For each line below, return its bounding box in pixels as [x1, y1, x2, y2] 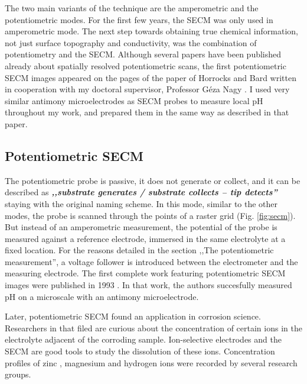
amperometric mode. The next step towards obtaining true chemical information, [5, 25, 298, 37]
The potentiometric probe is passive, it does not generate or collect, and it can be [5, 174, 301, 186]
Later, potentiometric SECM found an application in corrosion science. [5, 310, 261, 322]
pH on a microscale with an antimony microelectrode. [5, 290, 199, 302]
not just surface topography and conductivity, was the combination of [5, 36, 257, 49]
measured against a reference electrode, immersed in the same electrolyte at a [5, 232, 286, 244]
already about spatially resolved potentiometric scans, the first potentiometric [5, 59, 286, 72]
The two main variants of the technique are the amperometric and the [5, 2, 259, 14]
